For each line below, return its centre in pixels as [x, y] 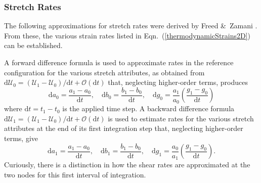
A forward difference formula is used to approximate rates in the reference [119, 62]
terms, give [21, 138]
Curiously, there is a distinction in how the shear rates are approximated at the [127, 165]
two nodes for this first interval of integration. [75, 174]
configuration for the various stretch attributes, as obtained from [104, 72]
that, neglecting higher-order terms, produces [178, 82]
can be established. [33, 45]
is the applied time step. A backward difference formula [148, 108]
